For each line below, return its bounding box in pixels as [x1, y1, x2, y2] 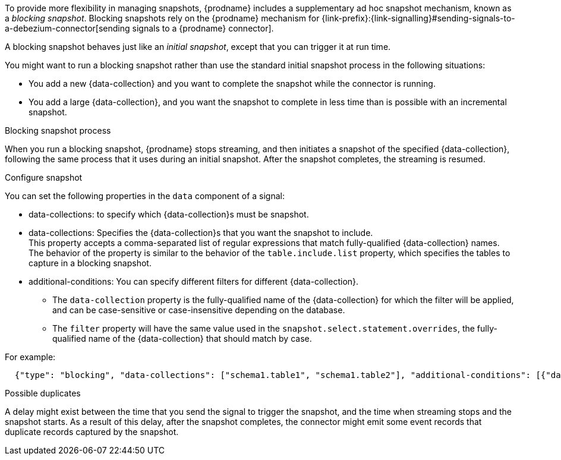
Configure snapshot [5, 172, 83, 182]
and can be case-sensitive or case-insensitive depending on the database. [52, 305, 345, 315]
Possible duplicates [5, 388, 81, 398]
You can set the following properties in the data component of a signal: [5, 191, 285, 201]
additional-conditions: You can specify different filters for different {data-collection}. [29, 276, 359, 286]
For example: [5, 352, 56, 362]
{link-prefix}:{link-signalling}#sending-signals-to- [322, 13, 515, 23]
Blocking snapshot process [5, 125, 111, 136]
